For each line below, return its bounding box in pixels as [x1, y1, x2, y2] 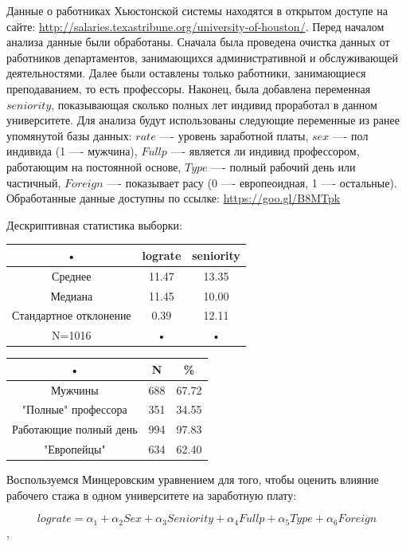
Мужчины [50, 381, 99, 398]
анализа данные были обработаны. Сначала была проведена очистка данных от [6, 33, 390, 50]
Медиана [50, 287, 93, 304]
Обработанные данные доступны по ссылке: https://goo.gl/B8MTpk [6, 190, 341, 206]
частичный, [6, 174, 61, 191]
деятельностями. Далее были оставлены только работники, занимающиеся [6, 65, 366, 81]
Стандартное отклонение [12, 307, 131, 324]
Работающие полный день [12, 421, 138, 438]
